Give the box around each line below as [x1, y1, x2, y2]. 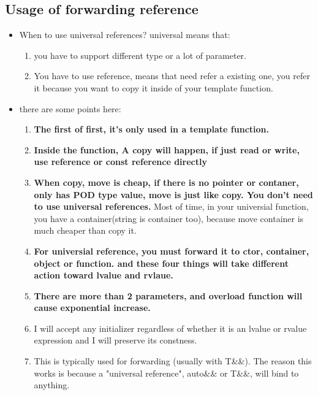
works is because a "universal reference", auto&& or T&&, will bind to [34, 366, 299, 379]
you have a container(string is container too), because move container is [34, 212, 304, 224]
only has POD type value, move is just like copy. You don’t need [34, 188, 313, 201]
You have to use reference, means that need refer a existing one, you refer [34, 69, 310, 82]
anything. [34, 378, 70, 391]
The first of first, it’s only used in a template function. [34, 123, 269, 136]
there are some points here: [19, 102, 121, 115]
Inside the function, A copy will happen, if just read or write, [34, 143, 300, 156]
